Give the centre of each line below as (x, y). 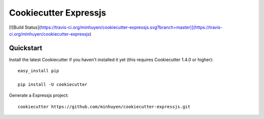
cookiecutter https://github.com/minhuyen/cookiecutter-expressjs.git (104, 107)
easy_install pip (38, 71)
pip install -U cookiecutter (53, 85)
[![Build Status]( (25, 27)
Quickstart (26, 48)
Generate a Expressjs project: (39, 96)
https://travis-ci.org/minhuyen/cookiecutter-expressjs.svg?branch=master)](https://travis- (131, 27)
